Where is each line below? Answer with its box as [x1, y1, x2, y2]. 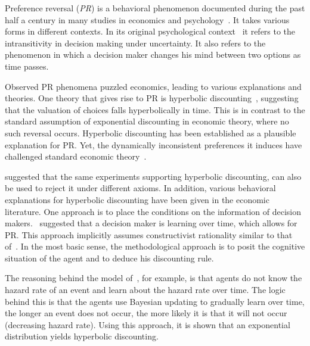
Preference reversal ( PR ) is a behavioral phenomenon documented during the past [5, 2, 305, 14]
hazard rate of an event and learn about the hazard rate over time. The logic [5, 283, 286, 296]
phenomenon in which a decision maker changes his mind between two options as [5, 48, 301, 61]
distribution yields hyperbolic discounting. [5, 330, 159, 342]
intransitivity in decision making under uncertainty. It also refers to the [5, 36, 266, 49]
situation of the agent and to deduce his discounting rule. [5, 251, 214, 264]
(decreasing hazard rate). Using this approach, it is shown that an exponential [5, 318, 290, 331]
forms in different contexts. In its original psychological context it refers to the [5, 25, 296, 38]
